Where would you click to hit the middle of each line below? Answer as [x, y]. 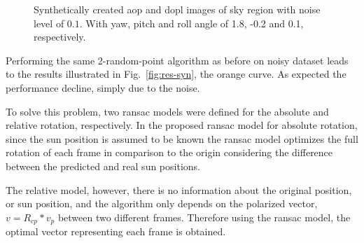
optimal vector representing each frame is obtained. [116, 231]
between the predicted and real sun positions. [103, 166]
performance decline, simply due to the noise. [103, 87]
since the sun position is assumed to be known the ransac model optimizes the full [182, 138]
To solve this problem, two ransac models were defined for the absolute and [167, 111]
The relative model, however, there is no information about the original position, [179, 189]
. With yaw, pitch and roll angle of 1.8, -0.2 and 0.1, [191, 23]
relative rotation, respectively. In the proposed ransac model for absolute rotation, [182, 125]
